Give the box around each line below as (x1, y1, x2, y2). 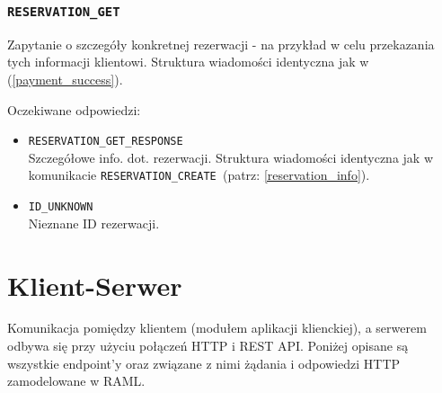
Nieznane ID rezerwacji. (28, 213, 160, 232)
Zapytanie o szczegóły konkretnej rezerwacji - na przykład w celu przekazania (7, 34, 435, 53)
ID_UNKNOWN (28, 201, 93, 214)
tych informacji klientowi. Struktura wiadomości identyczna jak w (7, 52, 369, 71)
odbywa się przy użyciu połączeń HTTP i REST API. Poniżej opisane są (7, 336, 409, 355)
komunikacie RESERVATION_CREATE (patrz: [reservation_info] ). (28, 165, 370, 184)
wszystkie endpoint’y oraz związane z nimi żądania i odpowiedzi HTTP (7, 353, 401, 372)
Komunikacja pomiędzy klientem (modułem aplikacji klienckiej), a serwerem (7, 318, 427, 337)
